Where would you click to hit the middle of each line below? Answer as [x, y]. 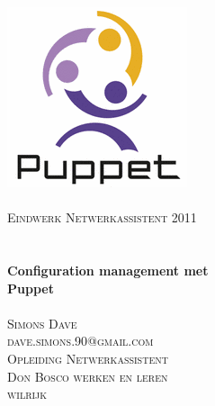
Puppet [31, 288]
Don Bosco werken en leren [88, 376]
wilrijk [27, 394]
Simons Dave [42, 323]
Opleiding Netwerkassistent [88, 358]
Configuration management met [108, 270]
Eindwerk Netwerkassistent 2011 [102, 217]
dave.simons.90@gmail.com [81, 341]
